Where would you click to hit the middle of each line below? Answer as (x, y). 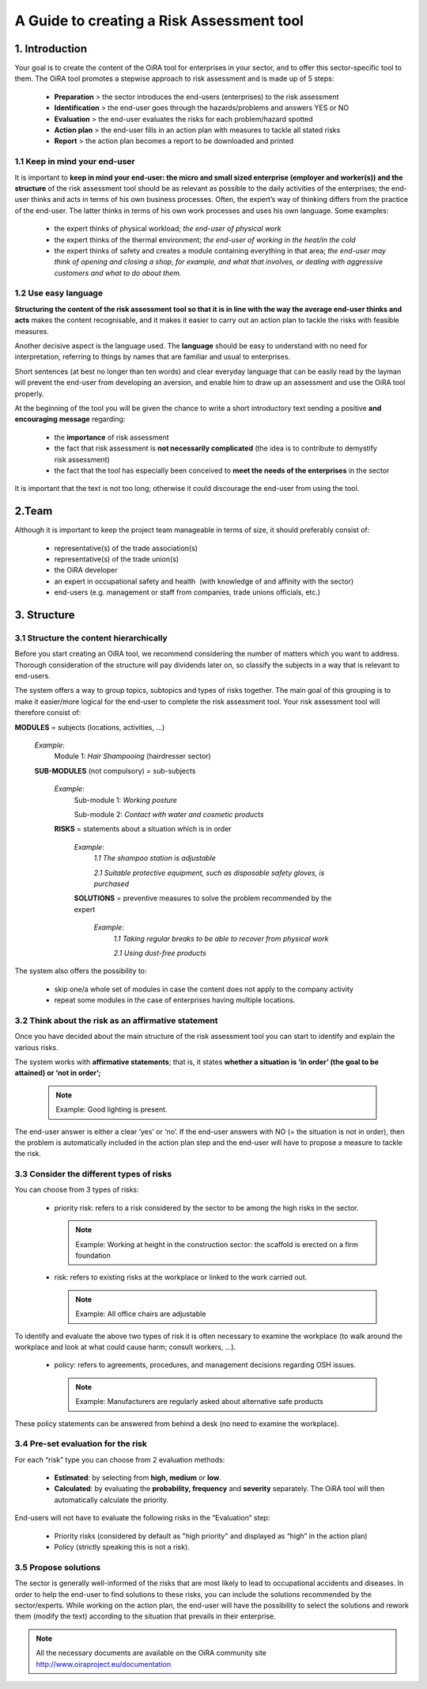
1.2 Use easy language (59, 293)
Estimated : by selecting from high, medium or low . (138, 1478)
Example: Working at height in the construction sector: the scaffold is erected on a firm (217, 1244)
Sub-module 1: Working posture (126, 800)
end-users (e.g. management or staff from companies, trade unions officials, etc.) (187, 592)
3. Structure (45, 615)
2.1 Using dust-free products (160, 953)
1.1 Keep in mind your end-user (75, 162)
